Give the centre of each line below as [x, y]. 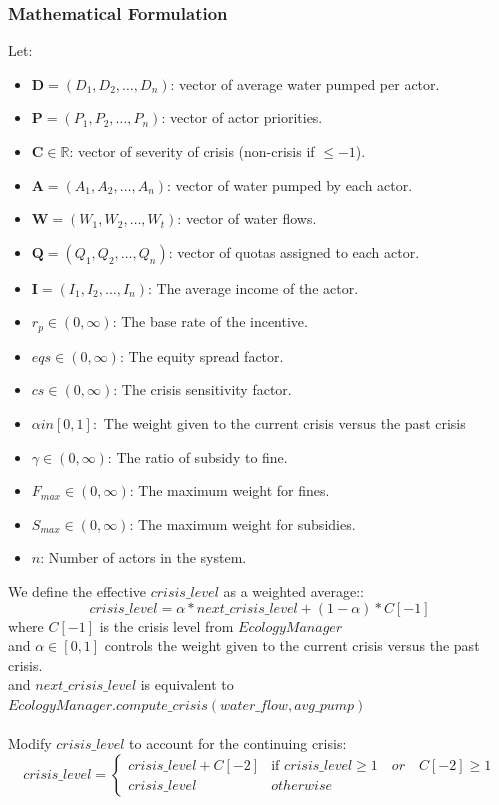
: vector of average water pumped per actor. [305, 83]
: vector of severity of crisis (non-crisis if [192, 151]
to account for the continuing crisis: [238, 743]
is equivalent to [187, 684]
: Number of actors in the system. [143, 557]
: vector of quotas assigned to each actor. [294, 251]
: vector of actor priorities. [242, 117]
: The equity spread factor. [201, 355]
